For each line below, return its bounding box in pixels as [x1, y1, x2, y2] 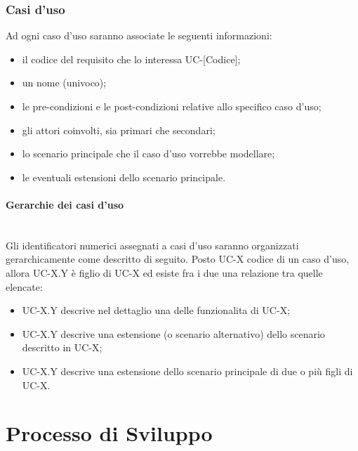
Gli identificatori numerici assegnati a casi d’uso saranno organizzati [6, 237, 299, 252]
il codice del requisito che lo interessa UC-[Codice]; [22, 51, 241, 66]
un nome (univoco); [22, 75, 107, 90]
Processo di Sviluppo [6, 419, 213, 447]
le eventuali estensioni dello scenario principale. [22, 169, 226, 184]
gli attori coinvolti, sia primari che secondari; [22, 122, 216, 137]
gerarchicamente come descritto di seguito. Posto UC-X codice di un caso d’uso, [6, 251, 350, 266]
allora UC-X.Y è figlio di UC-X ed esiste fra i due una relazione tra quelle [6, 265, 323, 280]
